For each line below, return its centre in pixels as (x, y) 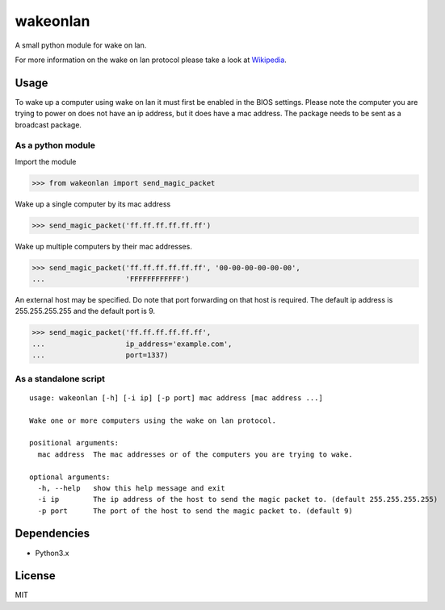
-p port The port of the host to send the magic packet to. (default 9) (195, 511)
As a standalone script (60, 378)
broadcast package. (48, 124)
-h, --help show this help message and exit (131, 488)
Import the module (46, 161)
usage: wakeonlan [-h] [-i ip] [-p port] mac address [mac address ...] (176, 398)
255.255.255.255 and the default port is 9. (85, 311)
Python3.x (52, 553)
